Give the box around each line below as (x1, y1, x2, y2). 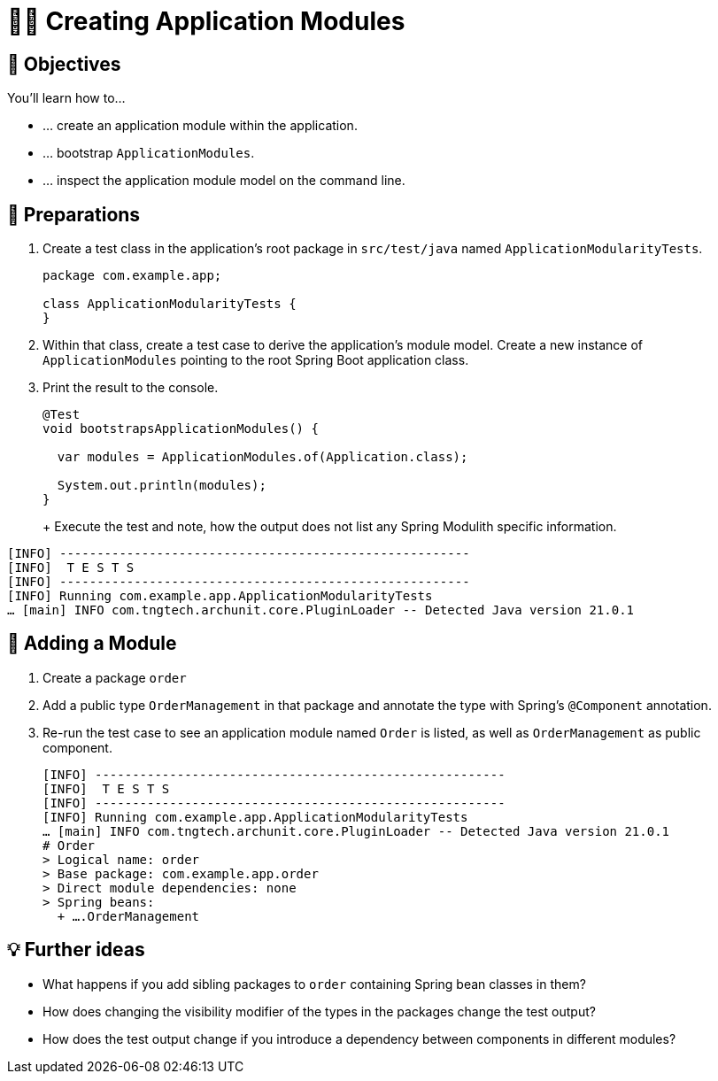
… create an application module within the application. (42, 118, 358, 134)
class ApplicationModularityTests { (42, 297, 297, 312)
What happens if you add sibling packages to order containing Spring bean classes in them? (42, 976, 586, 992)
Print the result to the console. (42, 380, 219, 396)
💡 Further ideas (7, 938, 145, 961)
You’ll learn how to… (7, 90, 126, 106)
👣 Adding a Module (7, 632, 177, 655)
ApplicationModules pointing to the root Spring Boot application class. (42, 352, 469, 368)
